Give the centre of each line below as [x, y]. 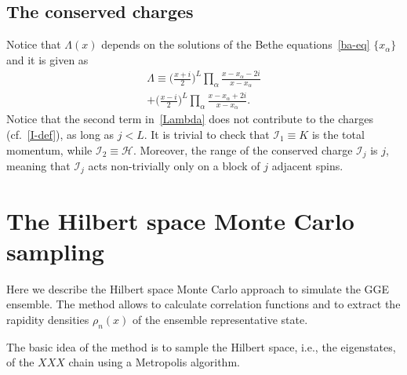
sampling [55, 251]
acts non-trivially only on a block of [174, 166]
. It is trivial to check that [207, 134]
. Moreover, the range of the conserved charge [243, 149]
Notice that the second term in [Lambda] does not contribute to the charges [190, 119]
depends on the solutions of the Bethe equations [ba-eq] [236, 44]
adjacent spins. [307, 166]
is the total [338, 134]
